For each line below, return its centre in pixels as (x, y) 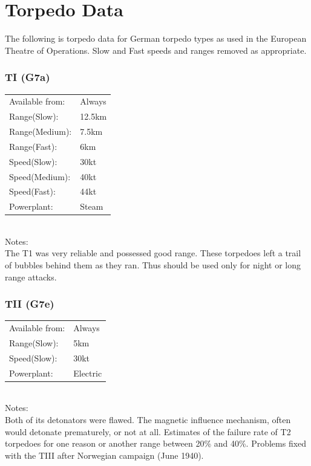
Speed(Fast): (32, 191)
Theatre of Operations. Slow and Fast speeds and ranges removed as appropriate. (156, 50)
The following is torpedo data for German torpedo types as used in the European (156, 38)
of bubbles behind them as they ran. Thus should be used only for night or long (153, 265)
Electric (88, 373)
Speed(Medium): (40, 176)
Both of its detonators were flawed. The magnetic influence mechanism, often (148, 420)
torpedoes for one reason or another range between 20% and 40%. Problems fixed (156, 443)
